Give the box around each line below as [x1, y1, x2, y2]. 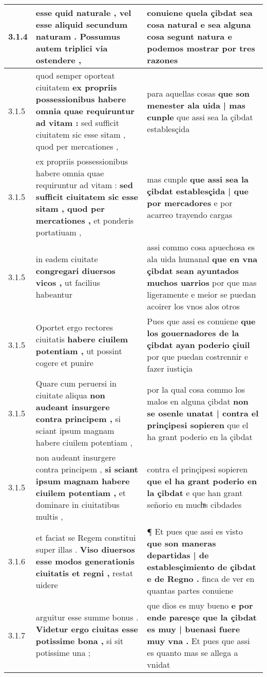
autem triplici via [35, 42, 108, 54]
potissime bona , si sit [35, 635, 124, 647]
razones [147, 54, 178, 66]
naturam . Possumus [35, 30, 120, 42]
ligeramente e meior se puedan [147, 288, 256, 300]
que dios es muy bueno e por [147, 599, 253, 611]
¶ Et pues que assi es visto [147, 525, 243, 537]
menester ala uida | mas [147, 99, 245, 111]
